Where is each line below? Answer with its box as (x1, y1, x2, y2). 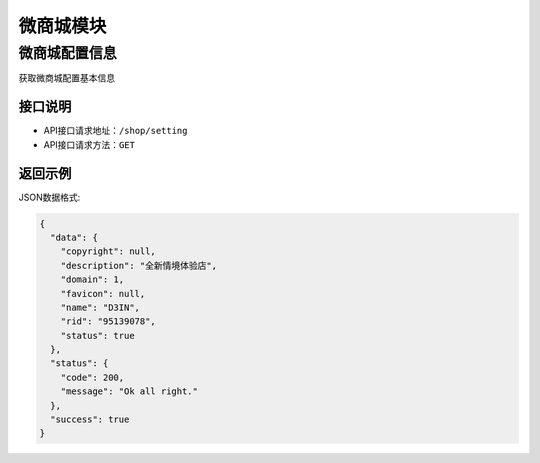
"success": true (50, 414, 130, 425)
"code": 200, (60, 371, 125, 383)
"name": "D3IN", (60, 301, 140, 313)
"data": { (50, 231, 99, 243)
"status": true (60, 330, 135, 341)
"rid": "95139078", (60, 316, 157, 327)
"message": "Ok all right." (60, 386, 199, 397)
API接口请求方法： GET (43, 138, 135, 150)
